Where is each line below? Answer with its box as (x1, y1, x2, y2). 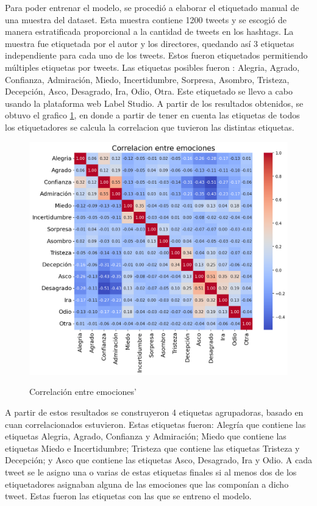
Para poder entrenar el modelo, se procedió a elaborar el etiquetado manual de (5, 1, 299, 13)
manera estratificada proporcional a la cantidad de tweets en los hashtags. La (5, 25, 294, 38)
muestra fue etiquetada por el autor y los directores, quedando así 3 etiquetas (5, 37, 294, 49)
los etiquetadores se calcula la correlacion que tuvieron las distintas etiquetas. (5, 120, 294, 133)
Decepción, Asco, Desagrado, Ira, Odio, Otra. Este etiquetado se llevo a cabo (5, 85, 293, 98)
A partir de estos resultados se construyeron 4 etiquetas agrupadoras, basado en (5, 406, 304, 419)
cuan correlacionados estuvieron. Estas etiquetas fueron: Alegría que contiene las (5, 417, 306, 430)
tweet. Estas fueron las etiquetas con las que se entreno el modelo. (5, 490, 252, 502)
